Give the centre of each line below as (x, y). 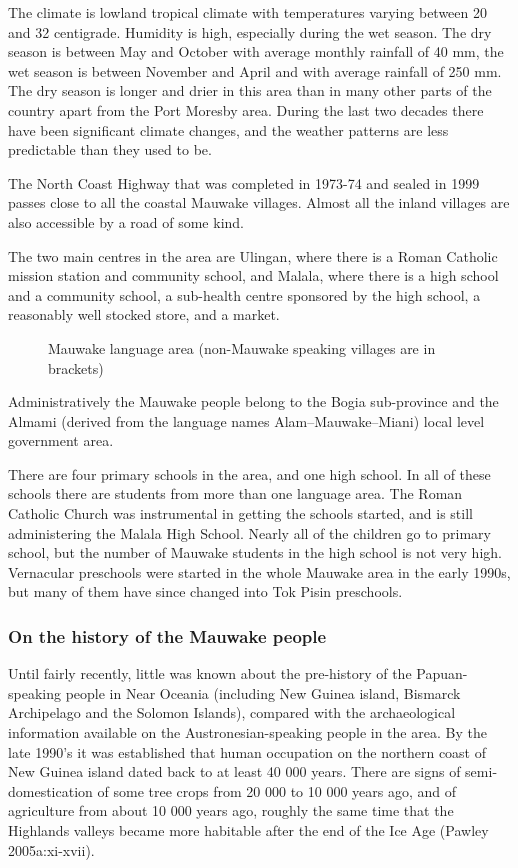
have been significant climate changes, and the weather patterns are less (228, 129)
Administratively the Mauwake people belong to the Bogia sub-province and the (253, 401)
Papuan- (442, 673)
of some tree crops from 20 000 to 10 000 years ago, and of (277, 790)
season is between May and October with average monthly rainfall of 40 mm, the (256, 51)
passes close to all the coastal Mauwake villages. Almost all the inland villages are (259, 202)
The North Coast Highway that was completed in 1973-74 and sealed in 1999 (244, 182)
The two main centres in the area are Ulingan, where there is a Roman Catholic (253, 255)
